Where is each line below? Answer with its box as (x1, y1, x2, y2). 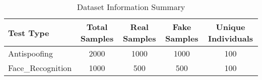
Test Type (8, 26, 49, 38)
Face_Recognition (8, 62, 72, 73)
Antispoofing (8, 47, 53, 59)
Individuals (208, 32, 253, 44)
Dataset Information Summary (77, 1, 185, 12)
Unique (216, 21, 245, 32)
